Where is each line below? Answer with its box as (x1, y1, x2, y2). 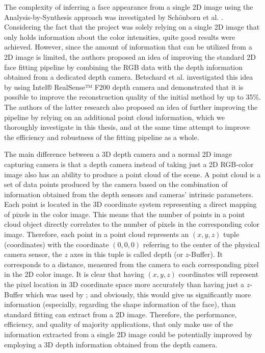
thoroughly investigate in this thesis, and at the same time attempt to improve (4, 122, 250, 132)
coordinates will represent (178, 269, 259, 279)
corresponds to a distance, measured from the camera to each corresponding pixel (4, 258, 259, 269)
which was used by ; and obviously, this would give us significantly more (25, 289, 251, 299)
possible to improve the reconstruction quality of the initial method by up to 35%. (4, 91, 261, 102)
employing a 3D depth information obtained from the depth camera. (4, 339, 218, 349)
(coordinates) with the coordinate (4, 239, 109, 249)
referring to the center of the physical (143, 239, 260, 249)
